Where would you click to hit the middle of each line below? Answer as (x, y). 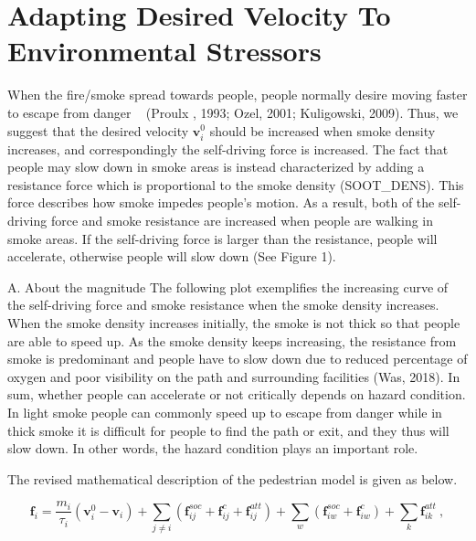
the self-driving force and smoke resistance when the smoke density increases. (223, 305)
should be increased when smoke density (323, 130)
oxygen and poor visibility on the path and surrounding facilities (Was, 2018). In (234, 376)
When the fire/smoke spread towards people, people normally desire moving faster (238, 95)
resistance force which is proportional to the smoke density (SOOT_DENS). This (236, 184)
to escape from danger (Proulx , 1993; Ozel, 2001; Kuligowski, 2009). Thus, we (233, 112)
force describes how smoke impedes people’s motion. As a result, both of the (221, 202)
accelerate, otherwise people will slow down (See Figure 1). (172, 256)
